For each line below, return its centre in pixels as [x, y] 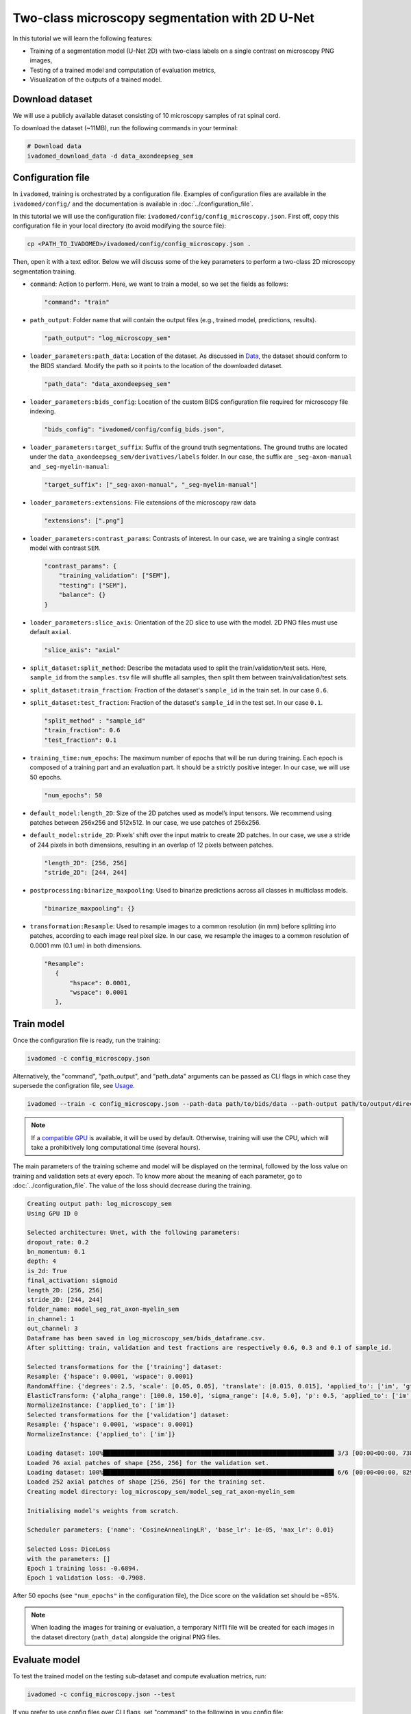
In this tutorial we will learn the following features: [83, 38]
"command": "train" [77, 302]
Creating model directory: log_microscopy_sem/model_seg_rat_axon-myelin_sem [161, 1492]
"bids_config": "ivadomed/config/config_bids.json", [135, 429]
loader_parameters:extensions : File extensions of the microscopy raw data [143, 502]
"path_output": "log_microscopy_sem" [108, 338]
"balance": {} [82, 595]
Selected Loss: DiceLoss [69, 1549]
